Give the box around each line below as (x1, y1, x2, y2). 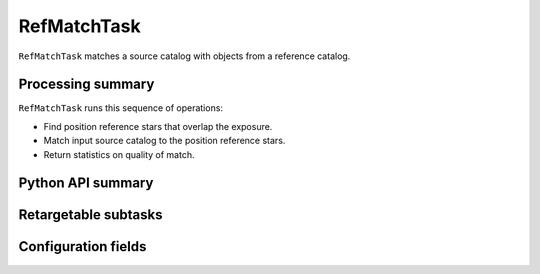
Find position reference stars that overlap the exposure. (43, 120, 273, 132)
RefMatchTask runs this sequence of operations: (18, 102, 224, 114)
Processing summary (18, 76, 155, 93)
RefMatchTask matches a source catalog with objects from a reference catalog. (18, 50, 351, 62)
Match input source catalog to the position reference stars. (43, 135, 286, 147)
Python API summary (18, 175, 154, 192)
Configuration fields (18, 238, 147, 255)
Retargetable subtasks (18, 206, 164, 224)
